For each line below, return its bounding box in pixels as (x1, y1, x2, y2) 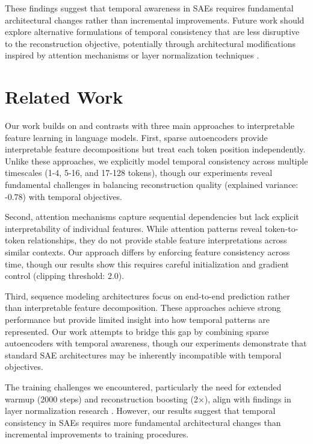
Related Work (5, 84, 123, 109)
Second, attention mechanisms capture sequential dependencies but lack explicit (5, 210, 299, 223)
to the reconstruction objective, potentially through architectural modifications (5, 37, 296, 49)
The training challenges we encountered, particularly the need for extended (5, 380, 282, 393)
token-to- (265, 222, 299, 234)
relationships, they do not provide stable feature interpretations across (28, 234, 287, 246)
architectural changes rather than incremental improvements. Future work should (5, 13, 305, 26)
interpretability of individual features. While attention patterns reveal (5, 222, 262, 234)
